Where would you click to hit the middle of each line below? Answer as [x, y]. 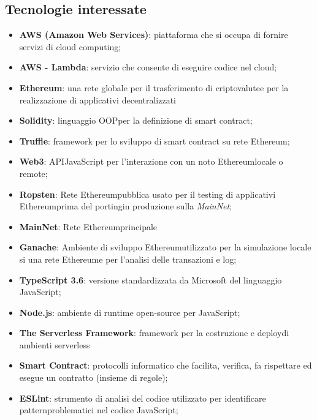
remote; [33, 173]
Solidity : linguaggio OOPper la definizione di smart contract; [136, 120]
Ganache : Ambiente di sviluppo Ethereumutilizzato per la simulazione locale [165, 247]
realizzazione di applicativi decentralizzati [97, 99]
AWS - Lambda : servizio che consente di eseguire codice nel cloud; [148, 67]
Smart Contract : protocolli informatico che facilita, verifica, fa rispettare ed [166, 365]
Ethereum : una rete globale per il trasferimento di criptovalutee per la [154, 87]
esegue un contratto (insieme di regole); [94, 377]
